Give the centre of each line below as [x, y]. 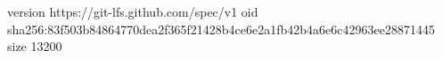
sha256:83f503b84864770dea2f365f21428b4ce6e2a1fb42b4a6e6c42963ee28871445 [221, 29]
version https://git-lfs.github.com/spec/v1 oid [133, 11]
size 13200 [35, 46]
